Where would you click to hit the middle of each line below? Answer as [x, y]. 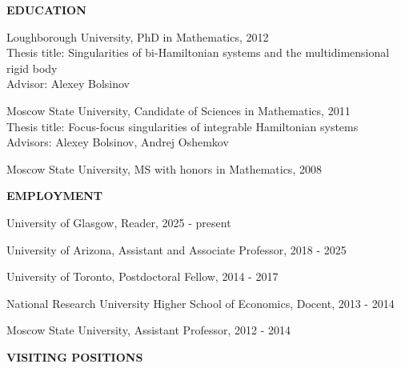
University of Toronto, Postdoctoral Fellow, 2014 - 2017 [142, 276]
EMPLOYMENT [55, 196]
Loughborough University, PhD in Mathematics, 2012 [138, 36]
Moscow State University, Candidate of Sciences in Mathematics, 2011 [178, 110]
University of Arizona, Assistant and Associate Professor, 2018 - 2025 [176, 249]
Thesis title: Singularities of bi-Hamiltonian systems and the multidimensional [198, 52]
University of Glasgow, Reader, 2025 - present [119, 222]
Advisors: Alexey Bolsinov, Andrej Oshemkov [118, 142]
